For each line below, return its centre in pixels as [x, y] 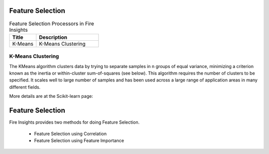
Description [53, 37]
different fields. [25, 87]
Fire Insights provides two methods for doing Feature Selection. [74, 122]
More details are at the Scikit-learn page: [51, 96]
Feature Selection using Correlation [70, 134]
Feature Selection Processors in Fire [52, 23]
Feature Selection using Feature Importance [79, 140]
